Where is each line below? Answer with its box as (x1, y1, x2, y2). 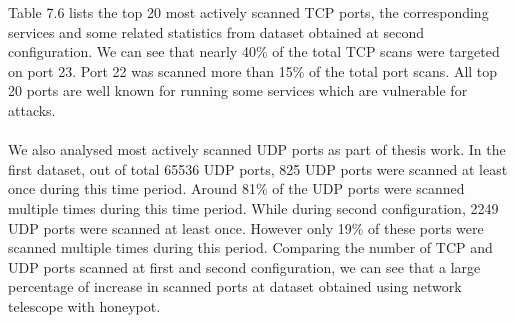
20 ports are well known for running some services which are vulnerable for (8, 80, 468, 101)
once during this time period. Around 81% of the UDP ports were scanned (8, 178, 465, 199)
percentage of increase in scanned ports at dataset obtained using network (8, 276, 462, 297)
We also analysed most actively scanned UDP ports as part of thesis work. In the (8, 139, 506, 160)
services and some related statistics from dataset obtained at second (8, 21, 425, 42)
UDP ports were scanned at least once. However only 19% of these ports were (8, 217, 484, 238)
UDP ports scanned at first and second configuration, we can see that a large (8, 256, 481, 277)
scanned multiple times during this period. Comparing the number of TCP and (8, 237, 493, 258)
